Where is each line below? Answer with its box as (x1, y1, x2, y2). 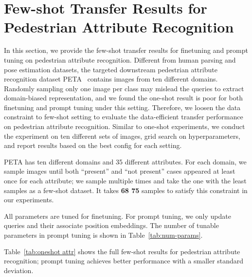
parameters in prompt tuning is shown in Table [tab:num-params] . (4, 230, 203, 240)
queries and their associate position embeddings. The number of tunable (4, 220, 219, 230)
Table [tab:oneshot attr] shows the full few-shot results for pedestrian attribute (4, 246, 240, 256)
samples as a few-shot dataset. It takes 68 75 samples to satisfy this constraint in (4, 185, 248, 195)
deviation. (4, 265, 34, 275)
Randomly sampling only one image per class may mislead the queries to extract (4, 83, 244, 93)
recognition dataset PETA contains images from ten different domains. (4, 74, 218, 84)
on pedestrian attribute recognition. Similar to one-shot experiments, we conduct (4, 121, 245, 131)
